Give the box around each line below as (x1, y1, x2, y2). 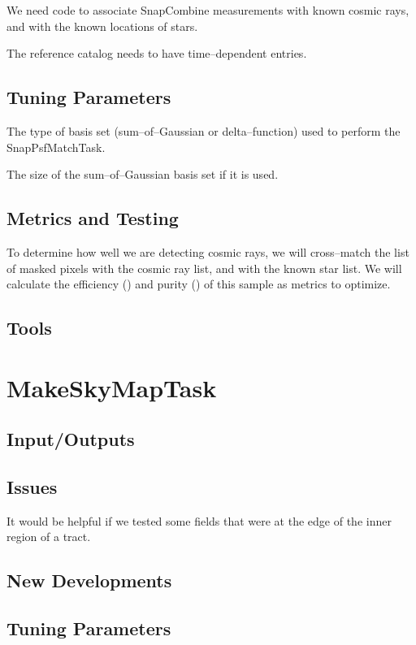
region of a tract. (6, 528, 91, 545)
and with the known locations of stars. (6, 17, 198, 34)
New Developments (6, 568, 172, 593)
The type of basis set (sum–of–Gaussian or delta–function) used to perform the (6, 122, 401, 139)
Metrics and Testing (6, 206, 179, 231)
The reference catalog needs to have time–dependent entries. (6, 45, 307, 62)
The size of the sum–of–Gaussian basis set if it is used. (6, 166, 279, 183)
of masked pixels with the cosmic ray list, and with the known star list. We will (6, 259, 402, 276)
